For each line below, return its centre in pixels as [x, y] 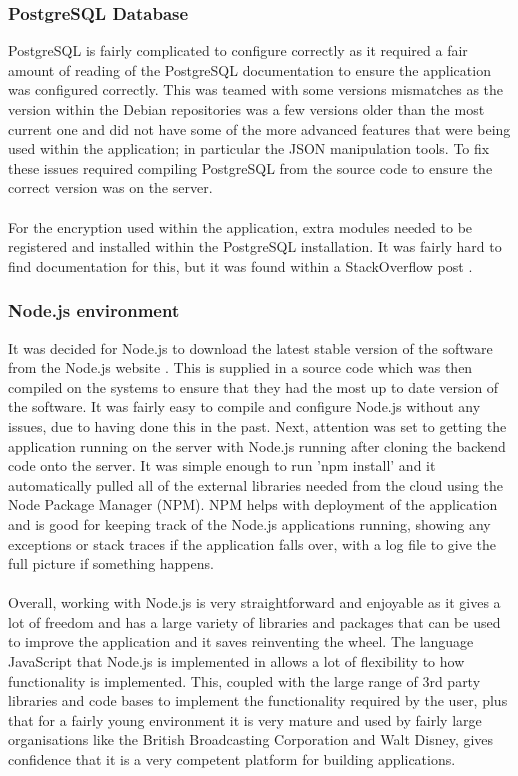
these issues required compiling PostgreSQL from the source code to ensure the [250, 167]
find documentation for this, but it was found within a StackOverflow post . [240, 265]
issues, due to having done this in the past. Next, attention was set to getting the [257, 425]
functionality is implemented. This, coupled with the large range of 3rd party [244, 680]
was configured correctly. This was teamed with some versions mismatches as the [256, 89]
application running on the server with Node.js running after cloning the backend [257, 445]
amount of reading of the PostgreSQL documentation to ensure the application [249, 69]
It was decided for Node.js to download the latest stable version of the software [250, 347]
